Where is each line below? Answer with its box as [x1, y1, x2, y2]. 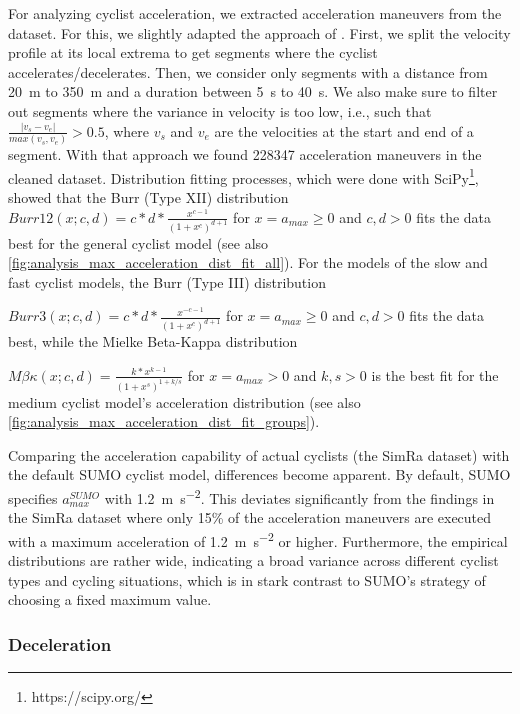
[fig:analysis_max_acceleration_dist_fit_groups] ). [8, 411, 320, 432]
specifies [8, 487, 58, 508]
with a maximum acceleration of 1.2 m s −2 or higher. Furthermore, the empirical [8, 527, 508, 551]
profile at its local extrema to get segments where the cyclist [8, 42, 378, 63]
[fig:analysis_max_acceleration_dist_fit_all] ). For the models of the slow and [8, 252, 488, 273]
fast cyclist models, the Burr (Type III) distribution [8, 271, 326, 292]
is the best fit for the [371, 364, 499, 385]
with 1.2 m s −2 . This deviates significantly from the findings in [104, 485, 495, 508]
